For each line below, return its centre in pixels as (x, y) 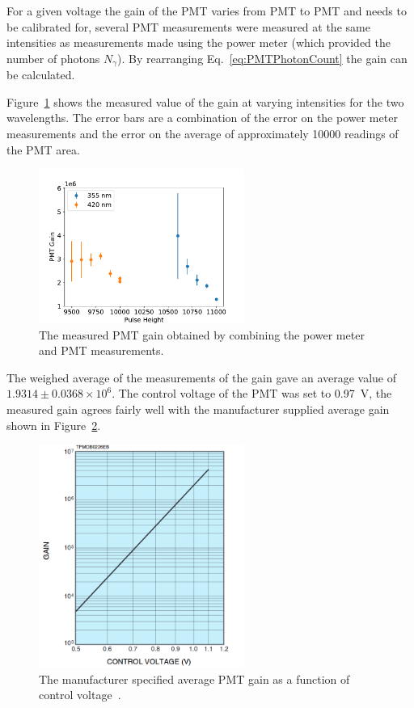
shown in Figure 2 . (54, 425)
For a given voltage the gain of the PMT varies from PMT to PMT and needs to (207, 11)
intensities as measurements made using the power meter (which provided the (199, 42)
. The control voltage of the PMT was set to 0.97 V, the (252, 393)
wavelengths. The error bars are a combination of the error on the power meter (202, 118)
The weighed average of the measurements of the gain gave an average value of (202, 377)
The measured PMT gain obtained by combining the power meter (202, 334)
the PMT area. (43, 149)
